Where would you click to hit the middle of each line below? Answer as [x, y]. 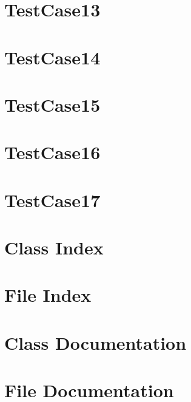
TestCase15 [52, 104]
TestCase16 [52, 152]
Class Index [54, 247]
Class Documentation [95, 342]
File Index [48, 295]
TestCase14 [52, 57]
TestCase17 [52, 199]
